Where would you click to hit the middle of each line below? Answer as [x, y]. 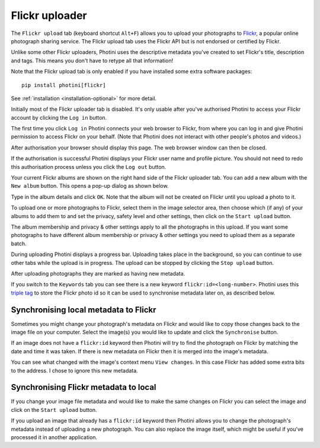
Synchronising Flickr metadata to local [84, 387]
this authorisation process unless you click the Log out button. [89, 167]
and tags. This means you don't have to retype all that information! [92, 60]
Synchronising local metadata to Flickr [84, 310]
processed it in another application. [54, 437]
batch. [19, 244]
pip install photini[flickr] [64, 85]
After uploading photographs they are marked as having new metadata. [98, 273]
